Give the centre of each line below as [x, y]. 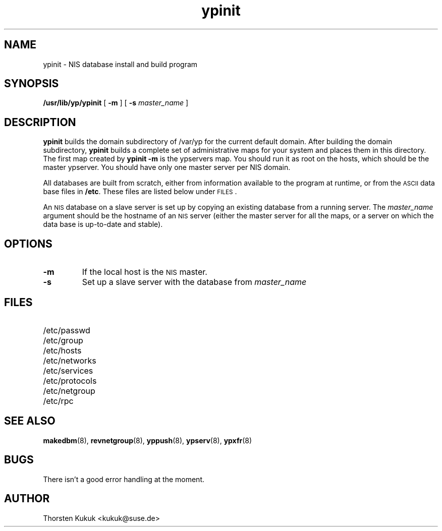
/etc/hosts [62, 350]
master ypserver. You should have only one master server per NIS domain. [167, 167]
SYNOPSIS [32, 84]
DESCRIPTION [40, 122]
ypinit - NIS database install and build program [120, 64]
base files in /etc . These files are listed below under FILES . [140, 192]
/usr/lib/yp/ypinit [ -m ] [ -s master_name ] [116, 103]
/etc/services [68, 370]
